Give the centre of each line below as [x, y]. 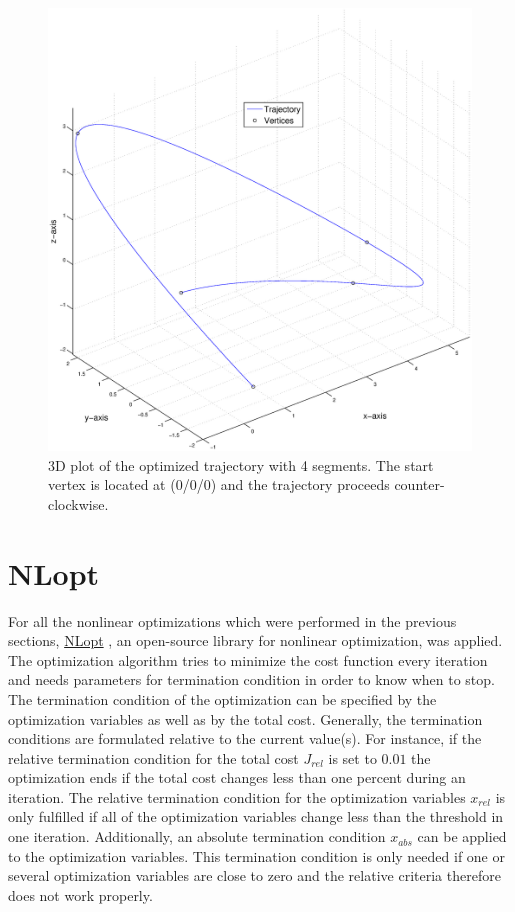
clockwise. [78, 503]
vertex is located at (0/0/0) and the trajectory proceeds [219, 484]
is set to [352, 757]
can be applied [462, 836]
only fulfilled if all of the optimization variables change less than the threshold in [256, 816]
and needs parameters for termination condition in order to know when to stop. [251, 679]
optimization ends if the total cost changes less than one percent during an [237, 777]
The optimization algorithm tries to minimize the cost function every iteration [248, 659]
